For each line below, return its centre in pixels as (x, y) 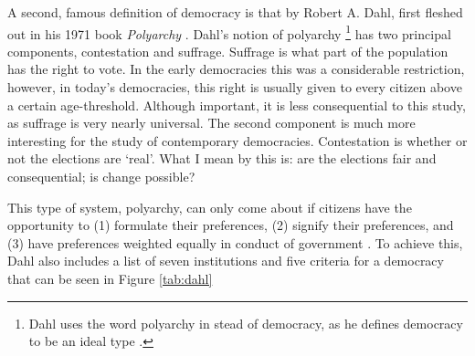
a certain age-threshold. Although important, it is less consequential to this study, (237, 105)
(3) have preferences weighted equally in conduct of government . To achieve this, (235, 242)
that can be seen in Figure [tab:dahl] (110, 278)
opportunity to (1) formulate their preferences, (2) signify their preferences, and (231, 225)
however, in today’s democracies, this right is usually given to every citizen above (235, 87)
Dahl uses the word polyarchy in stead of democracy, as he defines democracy (246, 323)
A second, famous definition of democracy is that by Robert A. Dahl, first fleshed (235, 12)
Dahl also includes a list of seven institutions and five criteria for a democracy (226, 261)
